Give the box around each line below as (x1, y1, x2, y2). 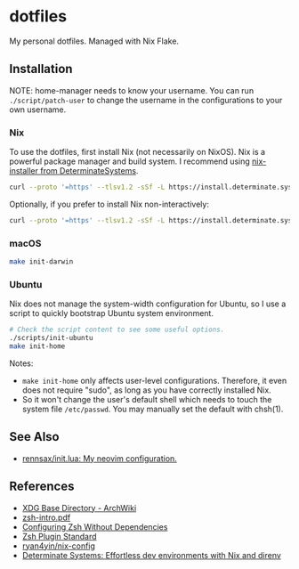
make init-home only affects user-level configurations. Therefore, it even (21, 375, 287, 386)
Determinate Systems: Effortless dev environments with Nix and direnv (21, 549, 282, 560)
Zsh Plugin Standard (21, 531, 97, 541)
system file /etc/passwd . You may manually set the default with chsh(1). (21, 403, 284, 414)
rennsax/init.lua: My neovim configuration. (21, 452, 178, 464)
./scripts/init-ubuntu (9, 334, 93, 343)
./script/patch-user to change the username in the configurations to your (9, 94, 283, 105)
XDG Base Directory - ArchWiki (21, 502, 137, 513)
